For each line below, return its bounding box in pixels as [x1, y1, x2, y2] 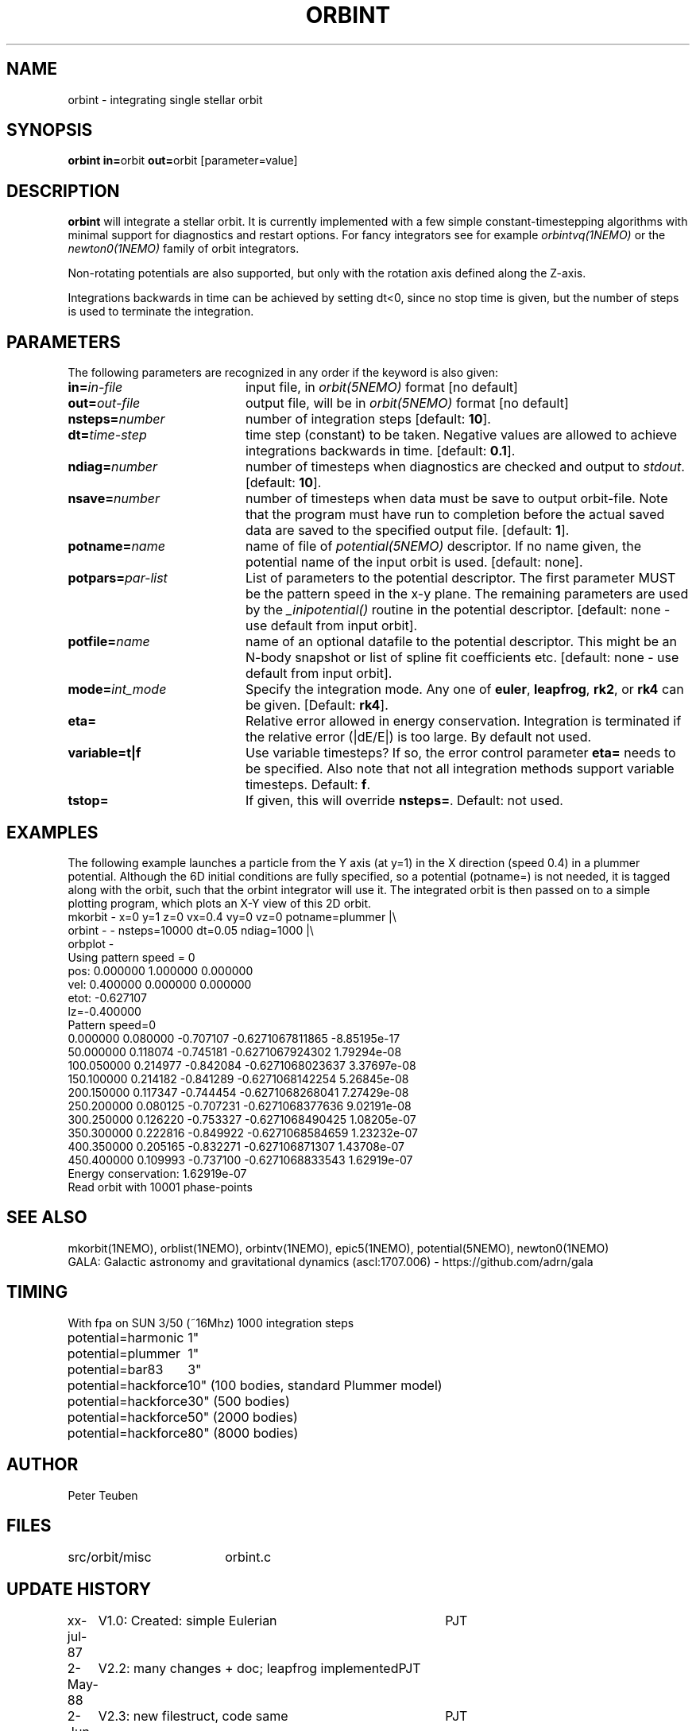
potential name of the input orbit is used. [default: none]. [245, 554, 583, 571]
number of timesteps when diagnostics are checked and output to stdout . [245, 459, 685, 475]
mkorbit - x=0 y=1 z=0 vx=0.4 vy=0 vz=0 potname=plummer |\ [68, 909, 396, 924]
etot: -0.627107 [68, 990, 147, 1005]
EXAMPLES [6, 822, 99, 842]
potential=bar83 [67, 1361, 164, 1377]
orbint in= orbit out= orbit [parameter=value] [68, 153, 298, 168]
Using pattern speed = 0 [68, 950, 195, 964]
